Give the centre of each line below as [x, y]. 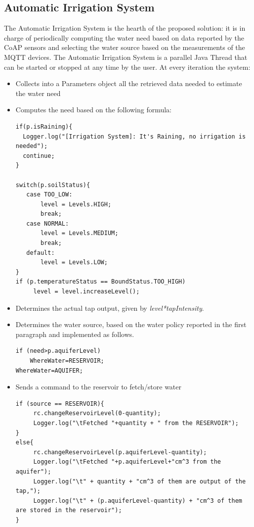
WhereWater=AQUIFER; [49, 370]
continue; [39, 156]
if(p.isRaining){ [44, 126]
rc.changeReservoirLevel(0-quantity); [97, 413]
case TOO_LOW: [49, 195]
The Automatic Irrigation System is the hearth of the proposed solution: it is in [125, 28]
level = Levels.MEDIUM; [79, 233]
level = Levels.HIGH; [76, 204]
